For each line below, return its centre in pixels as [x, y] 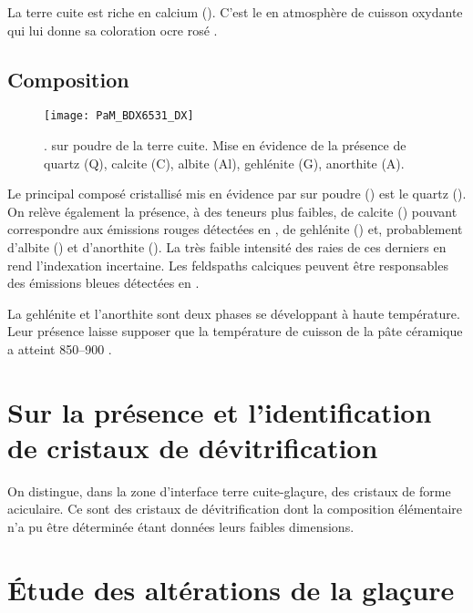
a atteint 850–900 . [60, 348]
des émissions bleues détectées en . [103, 283]
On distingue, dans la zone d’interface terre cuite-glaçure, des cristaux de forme [229, 490]
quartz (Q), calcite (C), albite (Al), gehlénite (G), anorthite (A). [224, 163]
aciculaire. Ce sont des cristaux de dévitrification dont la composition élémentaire [235, 509]
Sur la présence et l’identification [220, 411]
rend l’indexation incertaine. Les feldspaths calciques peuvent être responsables [228, 265]
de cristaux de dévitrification [193, 447]
